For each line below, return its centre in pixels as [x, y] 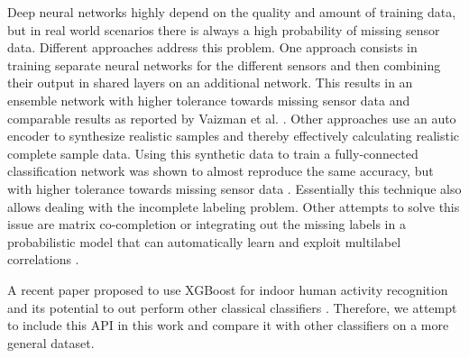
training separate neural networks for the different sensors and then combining [224, 64]
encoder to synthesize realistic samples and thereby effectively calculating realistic [234, 136]
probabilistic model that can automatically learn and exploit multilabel [204, 241]
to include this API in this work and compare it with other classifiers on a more [228, 325]
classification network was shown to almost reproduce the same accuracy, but [221, 171]
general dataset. [51, 342]
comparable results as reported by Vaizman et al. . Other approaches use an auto [232, 118]
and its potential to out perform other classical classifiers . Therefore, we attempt [232, 307]
